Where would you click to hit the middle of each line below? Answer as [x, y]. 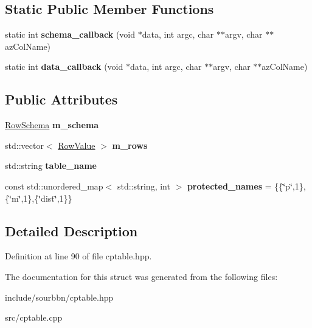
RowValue [77, 145]
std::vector [24, 145]
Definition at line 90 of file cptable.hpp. [78, 256]
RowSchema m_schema [52, 125]
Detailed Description [71, 231]
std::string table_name [51, 166]
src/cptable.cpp [34, 317]
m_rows [130, 145]
